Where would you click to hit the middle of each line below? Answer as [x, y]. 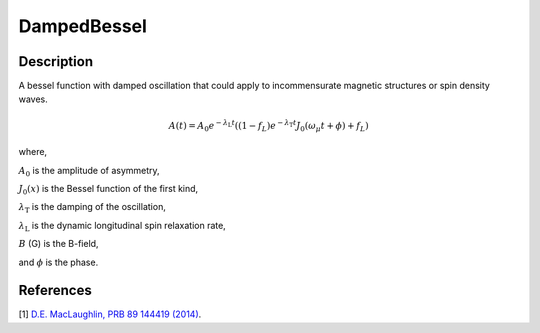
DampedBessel [82, 26]
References [55, 290]
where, [33, 152]
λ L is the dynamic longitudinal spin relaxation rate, [122, 226]
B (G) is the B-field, [58, 244]
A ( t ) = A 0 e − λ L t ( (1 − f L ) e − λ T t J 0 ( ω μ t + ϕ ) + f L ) [268, 126]
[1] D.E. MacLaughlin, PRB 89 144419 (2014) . [110, 314]
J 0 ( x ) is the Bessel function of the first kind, [108, 189]
